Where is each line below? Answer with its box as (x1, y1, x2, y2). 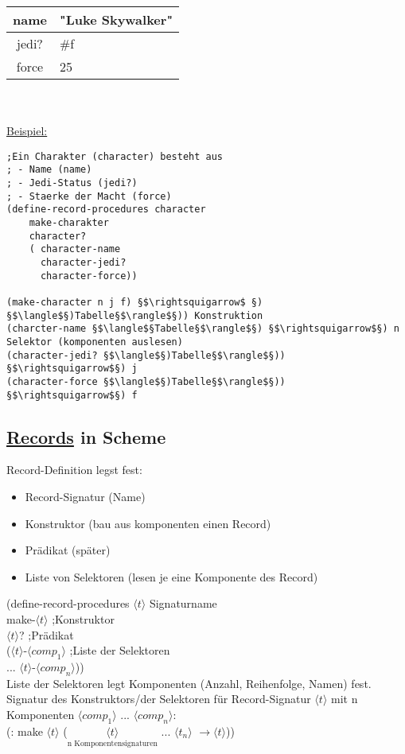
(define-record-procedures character (6, 204, 206, 216)
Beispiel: (6, 122, 48, 139)
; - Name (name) (6, 164, 92, 176)
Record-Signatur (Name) (25, 488, 146, 505)
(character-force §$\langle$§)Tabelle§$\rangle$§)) (6, 375, 286, 387)
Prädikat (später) (25, 542, 111, 558)
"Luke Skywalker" (59, 10, 173, 29)
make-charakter (29, 217, 109, 229)
